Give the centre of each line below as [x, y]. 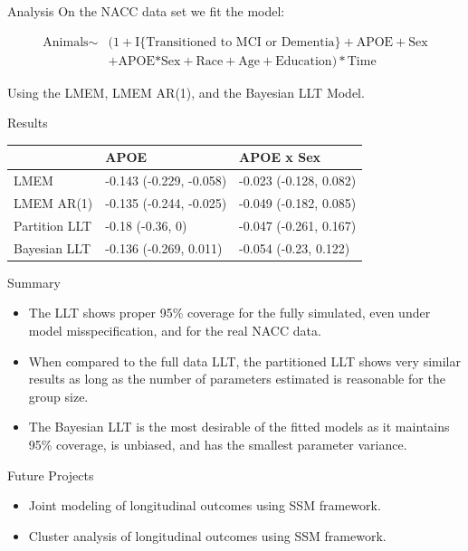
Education [304, 61]
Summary [34, 282]
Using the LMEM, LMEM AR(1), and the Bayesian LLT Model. [186, 92]
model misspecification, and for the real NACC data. [175, 330]
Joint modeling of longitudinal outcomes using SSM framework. [205, 505]
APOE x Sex [280, 157]
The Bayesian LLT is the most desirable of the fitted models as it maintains [239, 427]
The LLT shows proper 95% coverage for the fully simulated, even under [229, 313]
